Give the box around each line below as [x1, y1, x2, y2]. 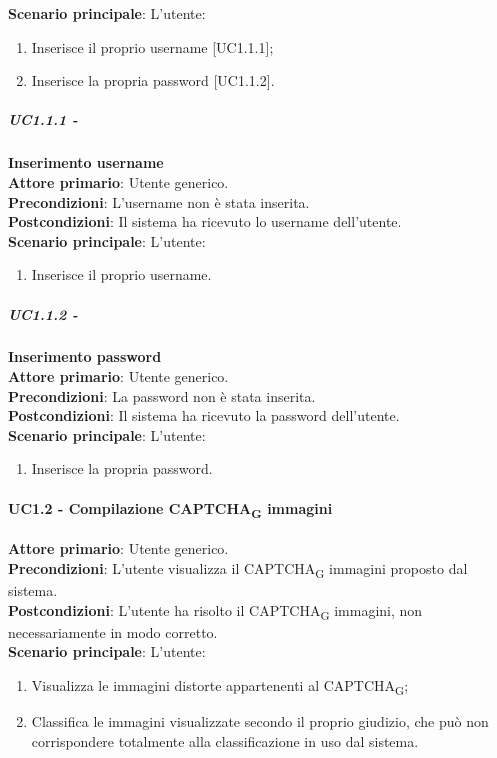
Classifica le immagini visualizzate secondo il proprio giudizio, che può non [31, 711, 489, 732]
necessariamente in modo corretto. [8, 621, 218, 642]
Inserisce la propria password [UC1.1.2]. [31, 70, 275, 91]
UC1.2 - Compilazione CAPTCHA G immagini [8, 497, 333, 521]
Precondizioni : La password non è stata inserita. [8, 385, 316, 406]
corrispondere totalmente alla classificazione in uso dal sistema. [31, 730, 419, 751]
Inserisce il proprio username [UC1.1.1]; [31, 36, 274, 57]
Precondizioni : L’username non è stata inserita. [8, 191, 310, 212]
